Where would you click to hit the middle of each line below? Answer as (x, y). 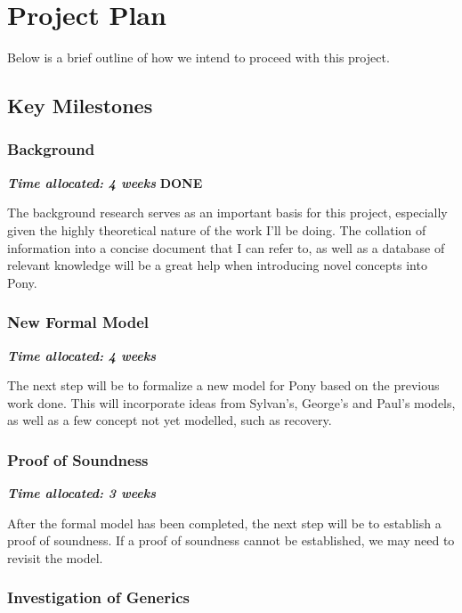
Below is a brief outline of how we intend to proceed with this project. (199, 57)
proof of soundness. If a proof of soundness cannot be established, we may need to (231, 540)
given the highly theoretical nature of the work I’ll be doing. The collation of (217, 229)
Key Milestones (80, 106)
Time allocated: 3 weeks (81, 493)
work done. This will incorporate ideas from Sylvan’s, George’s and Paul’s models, (231, 402)
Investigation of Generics (98, 597)
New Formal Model (78, 322)
